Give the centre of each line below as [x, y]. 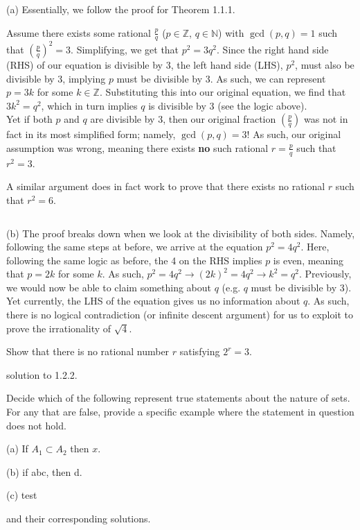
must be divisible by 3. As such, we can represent [221, 78]
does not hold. [36, 425]
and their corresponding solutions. [79, 518]
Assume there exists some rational [79, 32]
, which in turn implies [89, 105]
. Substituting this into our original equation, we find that [223, 92]
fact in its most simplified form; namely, [91, 134]
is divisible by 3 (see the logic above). [228, 105]
